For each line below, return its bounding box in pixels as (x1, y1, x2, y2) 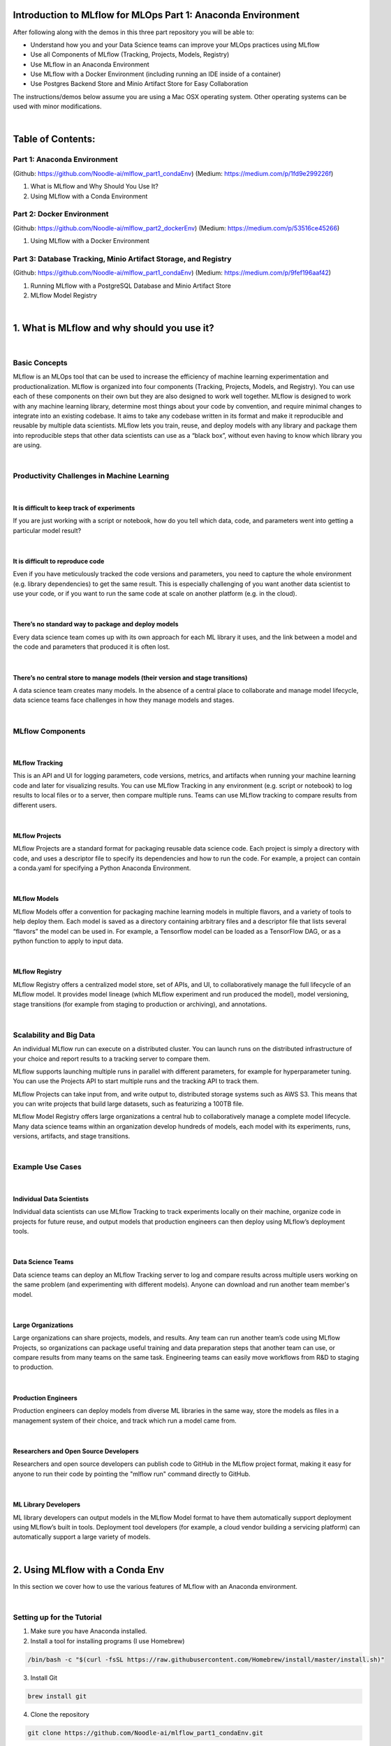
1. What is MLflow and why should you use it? (13, 322, 214, 335)
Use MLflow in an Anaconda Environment (30, 60, 149, 68)
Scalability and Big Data (13, 1030, 96, 1040)
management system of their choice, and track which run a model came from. (13, 1416, 237, 1425)
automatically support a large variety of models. (13, 1533, 151, 1541)
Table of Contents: (13, 133, 96, 145)
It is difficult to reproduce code (13, 557, 105, 565)
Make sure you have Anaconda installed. (30, 1627, 147, 1636)
